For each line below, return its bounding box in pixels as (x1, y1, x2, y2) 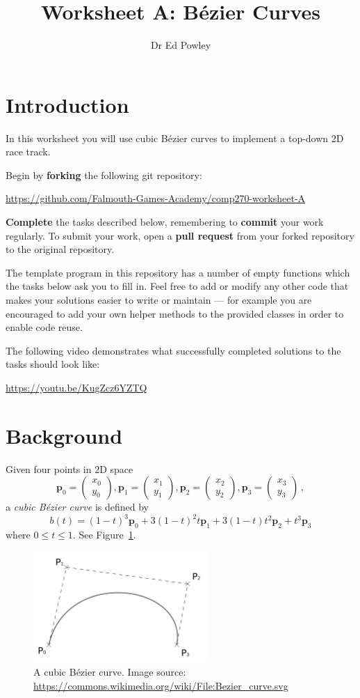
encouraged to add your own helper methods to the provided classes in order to (6, 306, 344, 320)
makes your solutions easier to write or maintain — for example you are (6, 293, 312, 307)
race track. (6, 144, 51, 159)
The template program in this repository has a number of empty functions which (6, 265, 350, 279)
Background (6, 421, 123, 449)
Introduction (6, 90, 129, 118)
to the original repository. (6, 242, 115, 256)
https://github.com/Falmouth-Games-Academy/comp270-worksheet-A (6, 191, 306, 205)
